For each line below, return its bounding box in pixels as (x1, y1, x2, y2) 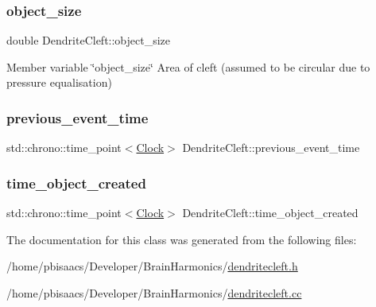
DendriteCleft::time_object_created (182, 204, 359, 221)
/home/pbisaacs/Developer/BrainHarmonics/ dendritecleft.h (6, 258, 298, 274)
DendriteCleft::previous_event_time (182, 139, 360, 156)
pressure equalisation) (6, 74, 112, 91)
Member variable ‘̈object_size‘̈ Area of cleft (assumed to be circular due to (6, 58, 370, 75)
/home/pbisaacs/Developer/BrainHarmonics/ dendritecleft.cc (6, 284, 302, 301)
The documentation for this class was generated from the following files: (6, 231, 357, 247)
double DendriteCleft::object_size (6, 32, 171, 49)
